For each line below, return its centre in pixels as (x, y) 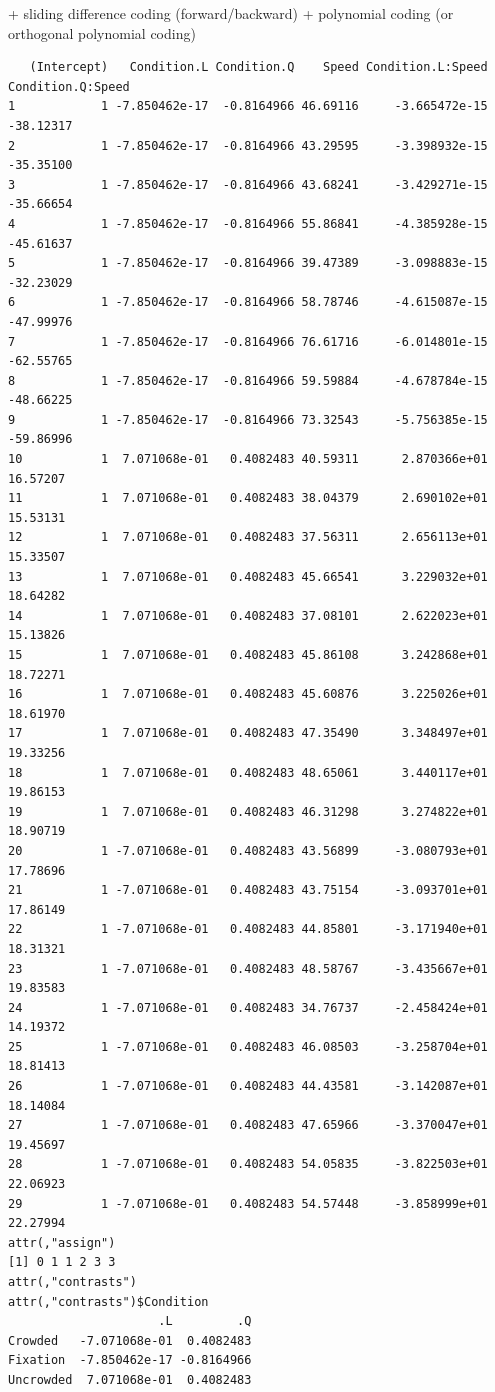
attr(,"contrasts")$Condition (108, 1301)
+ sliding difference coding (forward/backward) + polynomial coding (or (231, 13)
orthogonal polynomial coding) (102, 32)
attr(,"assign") (62, 1242)
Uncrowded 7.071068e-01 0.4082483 (130, 1379)
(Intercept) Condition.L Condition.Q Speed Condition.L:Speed (258, 67)
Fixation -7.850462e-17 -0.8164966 (130, 1360)
